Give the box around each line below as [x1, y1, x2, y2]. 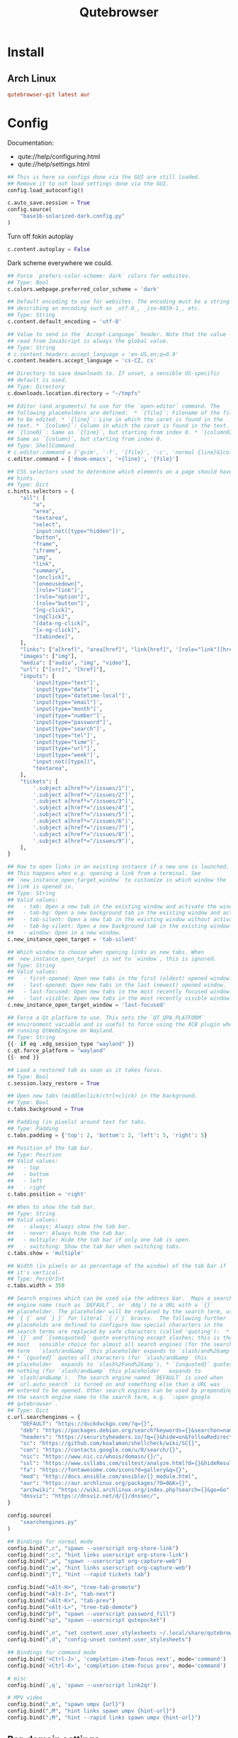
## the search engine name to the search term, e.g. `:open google [7, 1394, 211, 1401]
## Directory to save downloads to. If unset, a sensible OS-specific [7, 370, 220, 377]
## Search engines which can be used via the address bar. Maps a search [7, 1295, 233, 1302]
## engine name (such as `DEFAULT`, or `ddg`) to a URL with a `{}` [7, 1302, 214, 1309]
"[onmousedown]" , [33, 580, 84, 587]
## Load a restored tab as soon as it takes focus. [7, 1066, 163, 1074]
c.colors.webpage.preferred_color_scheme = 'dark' [7, 285, 160, 293]
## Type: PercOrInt [7, 1276, 65, 1283]
